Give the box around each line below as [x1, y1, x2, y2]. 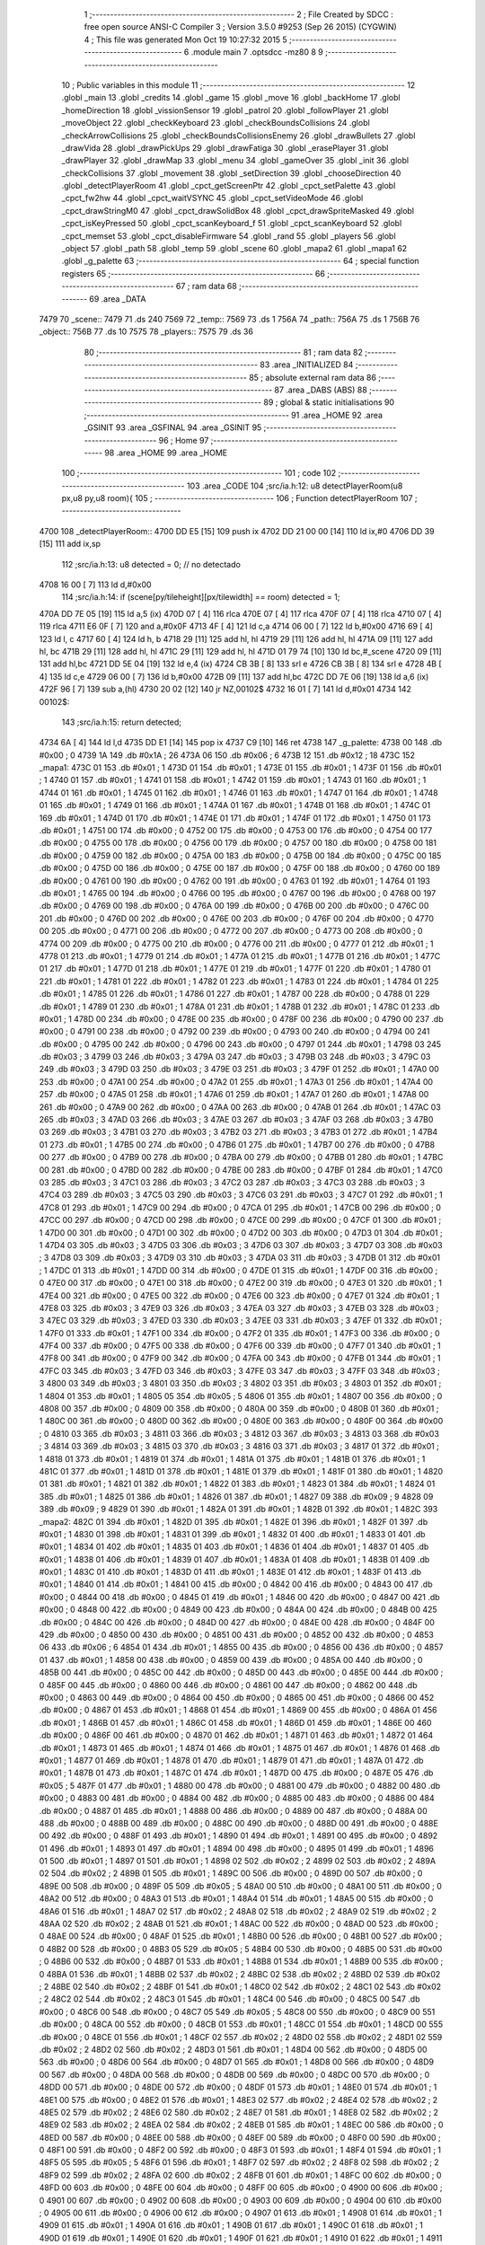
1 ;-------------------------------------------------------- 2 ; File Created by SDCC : [84, 9, 394, 20]
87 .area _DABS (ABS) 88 [274, 384, 367, 395]
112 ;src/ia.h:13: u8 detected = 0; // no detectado [61, 559, 242, 569]
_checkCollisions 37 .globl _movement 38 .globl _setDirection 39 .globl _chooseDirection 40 [61, 167, 401, 179]
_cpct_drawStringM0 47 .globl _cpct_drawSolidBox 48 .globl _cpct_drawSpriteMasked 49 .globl [61, 205, 415, 216]
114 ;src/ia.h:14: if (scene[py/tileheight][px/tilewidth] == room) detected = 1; [61, 592, 340, 603]
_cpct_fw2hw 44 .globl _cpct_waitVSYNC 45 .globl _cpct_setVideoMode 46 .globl [61, 193, 364, 204]
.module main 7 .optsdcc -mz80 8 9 [190, 47, 323, 57]
